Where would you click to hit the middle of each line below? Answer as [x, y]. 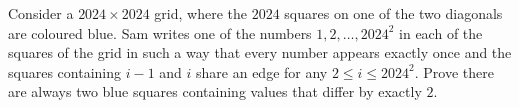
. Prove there [454, 71]
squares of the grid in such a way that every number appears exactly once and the [260, 52]
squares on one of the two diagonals [393, 13]
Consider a [41, 13]
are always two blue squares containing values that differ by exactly [215, 91]
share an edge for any [262, 71]
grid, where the [200, 13]
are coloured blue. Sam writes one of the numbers [160, 32]
